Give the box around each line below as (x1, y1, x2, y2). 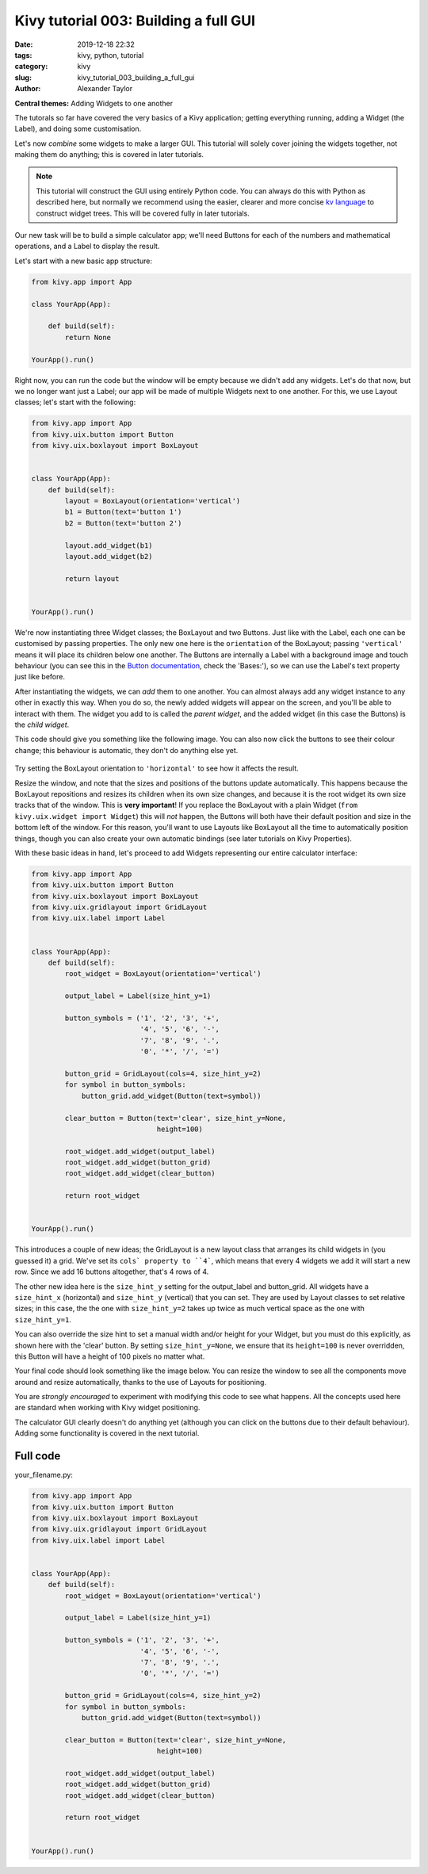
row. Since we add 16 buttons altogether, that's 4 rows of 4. (14, 1267, 209, 1276)
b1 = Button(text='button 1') (64, 507, 182, 517)
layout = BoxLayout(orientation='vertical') (64, 496, 241, 505)
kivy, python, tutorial (77, 50, 144, 59)
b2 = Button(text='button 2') (64, 518, 182, 527)
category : (14, 62, 48, 71)
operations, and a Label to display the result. (14, 242, 160, 251)
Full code (14, 1449, 61, 1463)
